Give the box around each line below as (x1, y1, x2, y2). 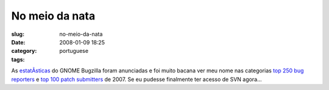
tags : (11, 55, 25, 63)
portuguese (59, 47, 88, 55)
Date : (11, 38, 26, 46)
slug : (11, 30, 24, 38)
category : (11, 47, 37, 55)
